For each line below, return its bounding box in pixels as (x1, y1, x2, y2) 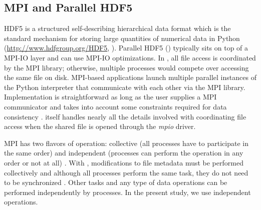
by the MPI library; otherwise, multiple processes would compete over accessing (4, 62, 249, 72)
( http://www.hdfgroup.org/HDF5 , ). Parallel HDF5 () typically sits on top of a (4, 42, 248, 53)
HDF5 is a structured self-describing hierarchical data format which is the (4, 23, 231, 33)
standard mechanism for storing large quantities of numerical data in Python (4, 32, 240, 43)
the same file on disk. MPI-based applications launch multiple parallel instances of (4, 72, 256, 82)
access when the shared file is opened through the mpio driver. (4, 121, 196, 131)
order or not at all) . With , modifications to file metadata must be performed (4, 157, 243, 167)
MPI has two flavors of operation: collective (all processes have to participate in (4, 137, 248, 148)
